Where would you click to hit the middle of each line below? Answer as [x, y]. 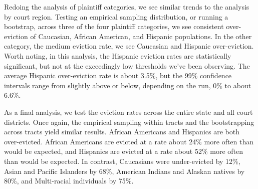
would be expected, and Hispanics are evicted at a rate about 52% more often [124, 151]
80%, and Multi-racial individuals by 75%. [69, 181]
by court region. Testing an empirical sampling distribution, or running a [116, 16]
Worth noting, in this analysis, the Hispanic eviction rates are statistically [118, 55]
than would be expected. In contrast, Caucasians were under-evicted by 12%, [122, 161]
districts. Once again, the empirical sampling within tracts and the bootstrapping [129, 122]
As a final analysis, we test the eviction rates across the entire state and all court [128, 112]
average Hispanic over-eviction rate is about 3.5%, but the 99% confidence [118, 75]
